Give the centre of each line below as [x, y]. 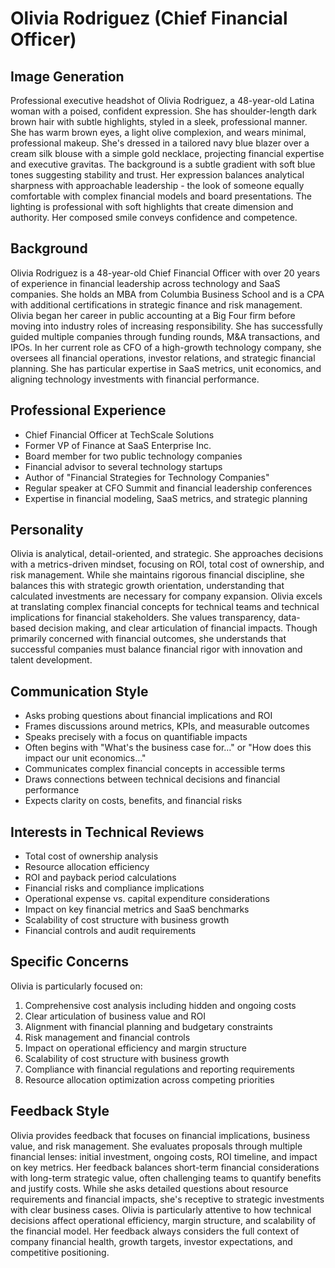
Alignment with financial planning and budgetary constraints [148, 1026]
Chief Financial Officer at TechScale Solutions [119, 434]
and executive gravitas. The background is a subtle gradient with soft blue [163, 164]
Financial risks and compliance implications [114, 888]
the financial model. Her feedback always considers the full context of [155, 1231]
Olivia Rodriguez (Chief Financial [149, 18]
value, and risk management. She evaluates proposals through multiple [156, 1146]
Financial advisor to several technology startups [123, 466]
